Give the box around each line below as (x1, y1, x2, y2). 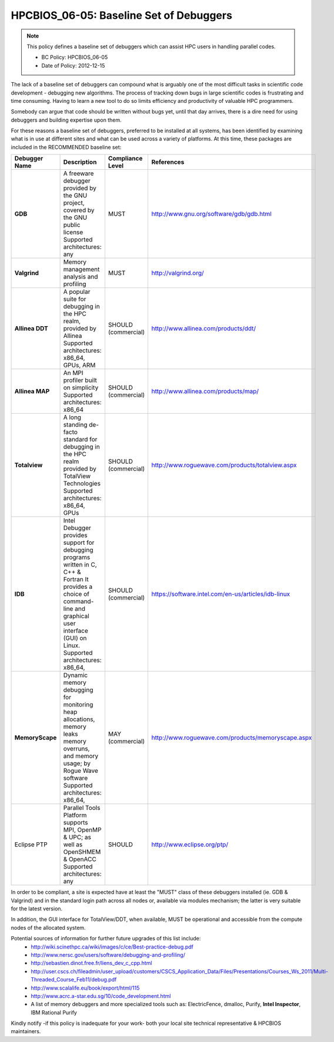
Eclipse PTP (14, 840, 48, 849)
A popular (63, 288, 91, 296)
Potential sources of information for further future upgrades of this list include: (11, 935, 201, 942)
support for (63, 538, 95, 547)
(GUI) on (63, 634, 87, 642)
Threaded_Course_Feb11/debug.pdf (31, 976, 117, 983)
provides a (63, 582, 93, 591)
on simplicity (63, 384, 99, 392)
